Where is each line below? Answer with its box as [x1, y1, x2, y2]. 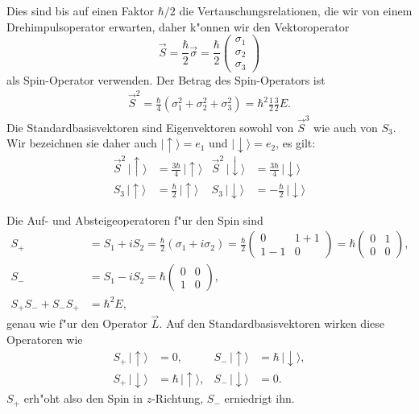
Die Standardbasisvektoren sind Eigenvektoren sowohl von [6, 118, 294, 135]
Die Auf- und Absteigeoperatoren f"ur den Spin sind [6, 211, 263, 228]
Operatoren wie [6, 331, 83, 348]
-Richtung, [151, 390, 204, 407]
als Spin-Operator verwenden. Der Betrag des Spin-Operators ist [6, 71, 326, 88]
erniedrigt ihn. [224, 390, 295, 407]
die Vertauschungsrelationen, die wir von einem [179, 2, 413, 19]
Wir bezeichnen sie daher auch [6, 135, 157, 151]
